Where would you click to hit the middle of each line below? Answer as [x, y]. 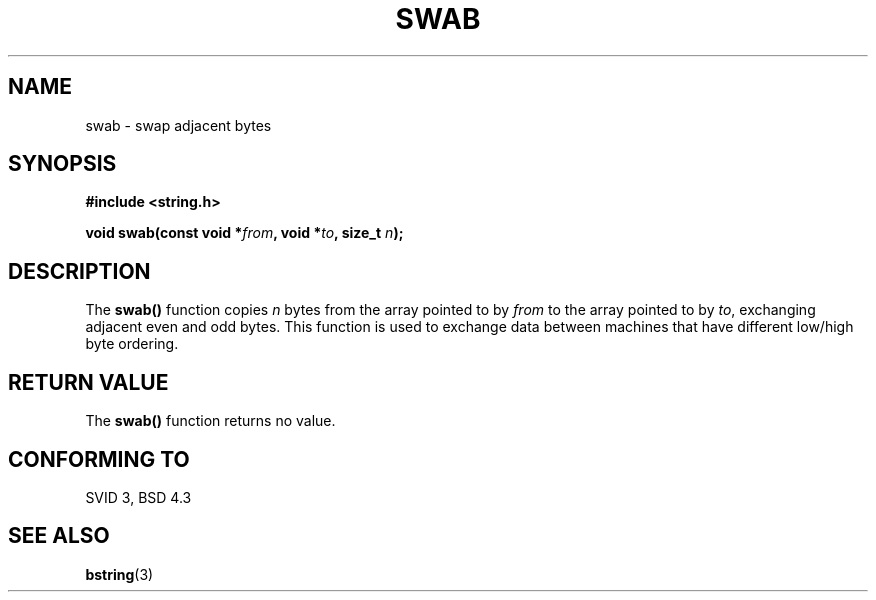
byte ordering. [132, 344]
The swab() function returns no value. [210, 421]
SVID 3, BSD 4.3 [138, 497]
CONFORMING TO [99, 459]
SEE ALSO [59, 536]
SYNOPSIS [62, 164]
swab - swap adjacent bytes [178, 125]
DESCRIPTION [79, 271]
